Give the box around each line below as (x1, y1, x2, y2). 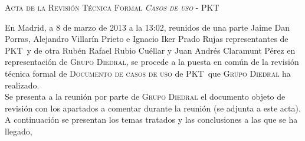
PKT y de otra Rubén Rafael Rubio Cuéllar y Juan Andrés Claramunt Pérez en (5, 44, 296, 56)
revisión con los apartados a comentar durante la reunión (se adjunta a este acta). (5, 101, 301, 114)
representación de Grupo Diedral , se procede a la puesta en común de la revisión (5, 55, 299, 68)
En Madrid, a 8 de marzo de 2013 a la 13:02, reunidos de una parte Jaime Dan (5, 21, 290, 33)
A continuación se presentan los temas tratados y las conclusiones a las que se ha (5, 113, 298, 126)
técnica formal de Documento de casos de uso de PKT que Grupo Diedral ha (5, 67, 291, 79)
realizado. (5, 78, 40, 91)
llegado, (5, 124, 32, 137)
